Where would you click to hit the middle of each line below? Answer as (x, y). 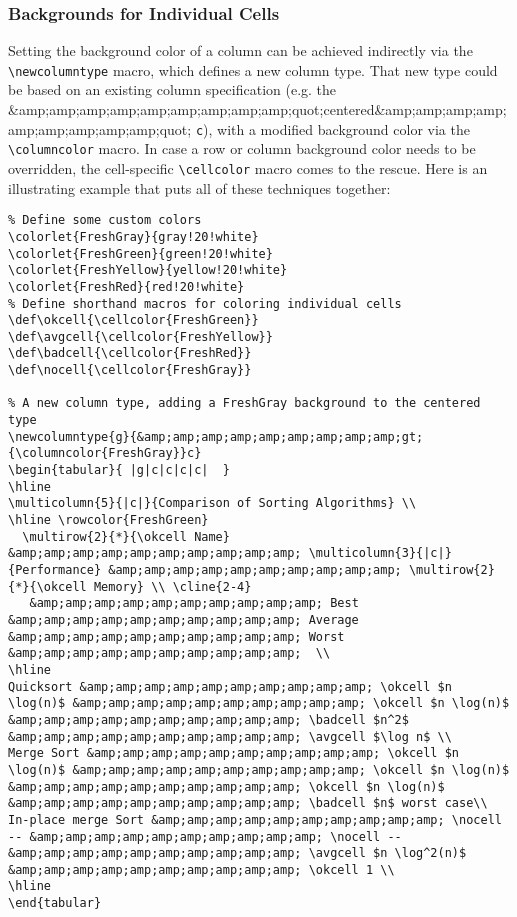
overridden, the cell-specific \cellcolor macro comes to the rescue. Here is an (248, 167)
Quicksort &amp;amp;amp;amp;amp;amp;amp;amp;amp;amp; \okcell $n (230, 686)
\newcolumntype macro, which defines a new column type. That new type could (253, 69)
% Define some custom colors (105, 220)
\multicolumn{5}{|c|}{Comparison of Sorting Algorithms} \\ (212, 503)
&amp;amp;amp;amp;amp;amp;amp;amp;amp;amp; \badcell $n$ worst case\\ (248, 803)
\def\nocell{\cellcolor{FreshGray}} (130, 370)
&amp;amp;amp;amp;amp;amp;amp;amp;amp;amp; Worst (176, 636)
